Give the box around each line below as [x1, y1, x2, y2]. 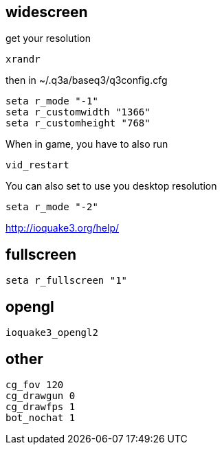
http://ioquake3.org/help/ [5, 222, 120, 234]
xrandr [5, 54, 41, 65]
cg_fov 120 [5, 379, 64, 390]
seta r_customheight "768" [5, 117, 151, 129]
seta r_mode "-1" [5, 95, 98, 107]
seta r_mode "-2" [5, 201, 98, 213]
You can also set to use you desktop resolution [5, 180, 217, 192]
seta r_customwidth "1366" [5, 106, 151, 118]
